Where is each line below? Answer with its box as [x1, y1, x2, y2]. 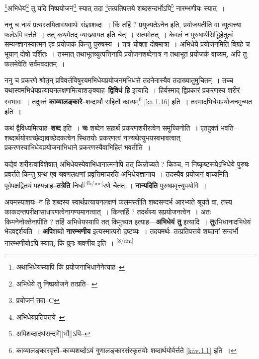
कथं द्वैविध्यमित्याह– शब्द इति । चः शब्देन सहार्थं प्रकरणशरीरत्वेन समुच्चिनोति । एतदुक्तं [4, 123, 219, 133]
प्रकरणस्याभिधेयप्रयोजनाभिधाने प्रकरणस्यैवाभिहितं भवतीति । [4, 142, 151, 152]
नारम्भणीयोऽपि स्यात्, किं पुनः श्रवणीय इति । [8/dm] [4, 236, 134, 248]
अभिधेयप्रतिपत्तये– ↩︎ [16, 311, 65, 322]
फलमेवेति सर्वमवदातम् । [4, 58, 65, 69]
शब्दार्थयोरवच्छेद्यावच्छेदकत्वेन [4, 132, 75, 143]
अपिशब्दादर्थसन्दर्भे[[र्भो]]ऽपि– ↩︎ [16, 328, 90, 339]
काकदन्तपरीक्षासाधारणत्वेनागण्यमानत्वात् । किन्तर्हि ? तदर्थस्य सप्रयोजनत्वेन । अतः [4, 207, 211, 217]
